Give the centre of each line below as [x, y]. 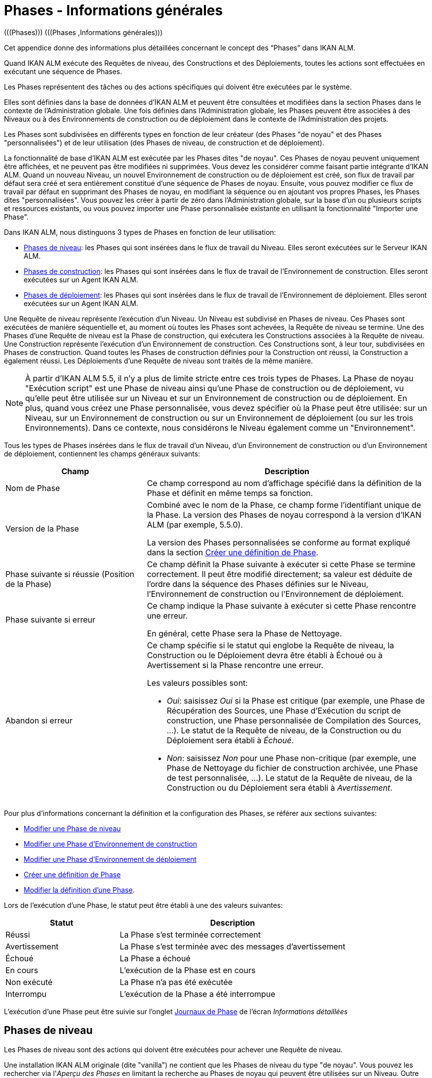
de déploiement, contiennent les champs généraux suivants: [102, 453]
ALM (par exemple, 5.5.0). [195, 524]
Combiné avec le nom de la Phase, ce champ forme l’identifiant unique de [284, 505]
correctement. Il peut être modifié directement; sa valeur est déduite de [279, 574]
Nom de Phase [33, 488]
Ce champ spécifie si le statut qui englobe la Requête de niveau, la [271, 645]
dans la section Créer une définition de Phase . [233, 552]
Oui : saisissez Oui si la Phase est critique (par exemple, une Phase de [296, 700]
